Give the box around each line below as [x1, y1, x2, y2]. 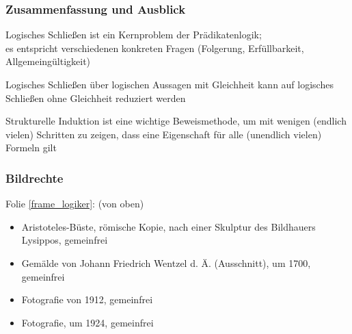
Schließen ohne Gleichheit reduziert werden [5, 90, 186, 105]
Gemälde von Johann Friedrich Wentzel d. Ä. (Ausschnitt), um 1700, [21, 255, 311, 270]
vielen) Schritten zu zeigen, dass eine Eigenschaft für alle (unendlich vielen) [5, 127, 322, 141]
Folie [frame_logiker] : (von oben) [5, 196, 144, 211]
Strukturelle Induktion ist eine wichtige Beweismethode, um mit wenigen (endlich [5, 114, 347, 128]
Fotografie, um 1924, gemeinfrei [21, 315, 154, 329]
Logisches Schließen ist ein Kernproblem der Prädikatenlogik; [5, 27, 262, 42]
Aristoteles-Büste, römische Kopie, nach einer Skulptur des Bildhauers [21, 219, 316, 233]
